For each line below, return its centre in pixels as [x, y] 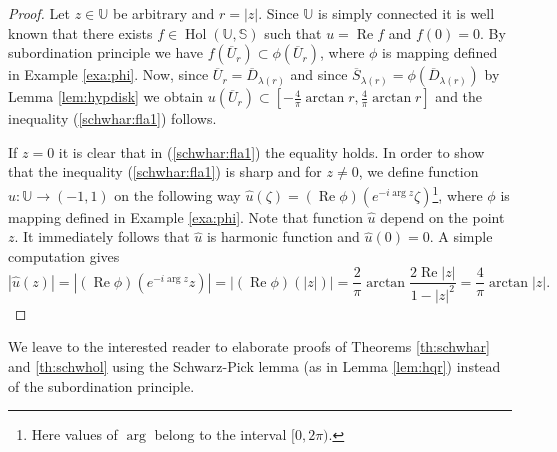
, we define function [418, 171]
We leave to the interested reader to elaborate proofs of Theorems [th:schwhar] [249, 346]
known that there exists [80, 32]
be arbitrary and [164, 13]
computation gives [64, 255]
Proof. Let [39, 13]
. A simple [461, 236]
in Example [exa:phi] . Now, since [108, 74]
